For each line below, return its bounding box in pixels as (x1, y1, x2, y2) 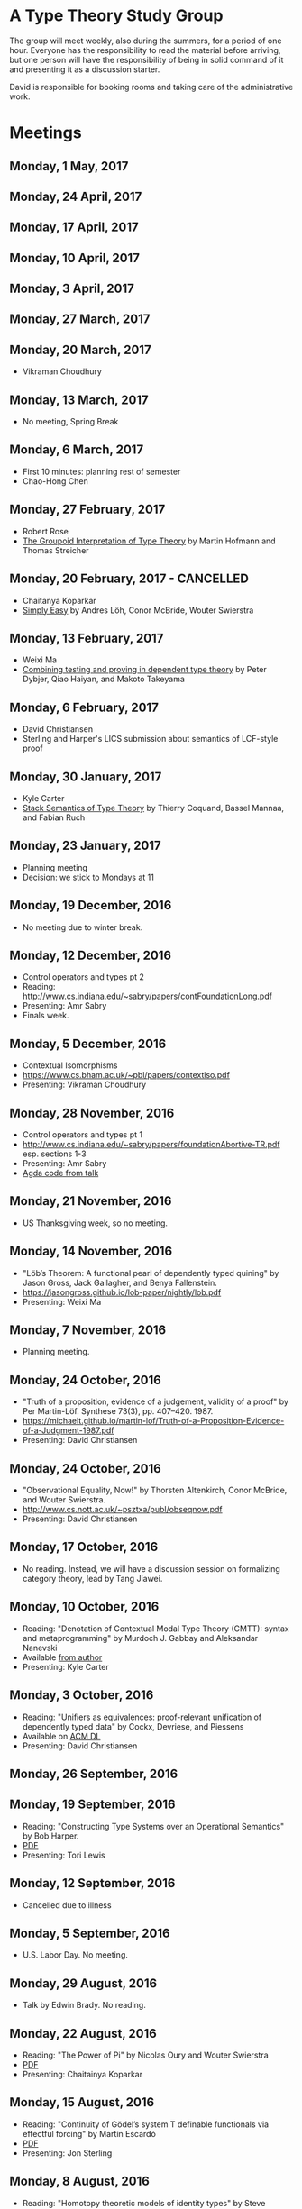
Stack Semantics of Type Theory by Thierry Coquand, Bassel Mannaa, (22, 802, 285, 813)
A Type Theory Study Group (9, 5, 224, 26)
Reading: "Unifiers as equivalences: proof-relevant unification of (22, 1712, 262, 1722)
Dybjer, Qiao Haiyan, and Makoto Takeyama (22, 673, 185, 685)
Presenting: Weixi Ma (22, 1296, 102, 1307)
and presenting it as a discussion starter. (9, 64, 160, 75)
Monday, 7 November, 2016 (9, 1322, 167, 1338)
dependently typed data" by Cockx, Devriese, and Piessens (22, 1721, 244, 1731)
